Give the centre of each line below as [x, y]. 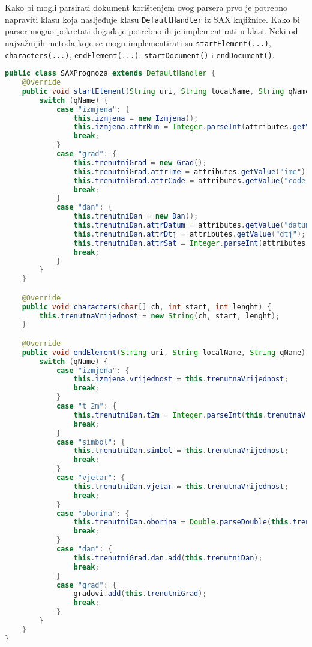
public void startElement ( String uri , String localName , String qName [166, 91]
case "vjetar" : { [91, 478]
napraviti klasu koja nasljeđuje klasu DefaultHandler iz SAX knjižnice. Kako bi [152, 19]
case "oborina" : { [93, 513]
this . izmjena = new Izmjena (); [136, 118]
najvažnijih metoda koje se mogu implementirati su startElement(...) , [138, 42]
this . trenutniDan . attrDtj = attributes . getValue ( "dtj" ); [190, 234]
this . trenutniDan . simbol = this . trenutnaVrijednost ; [181, 451]
